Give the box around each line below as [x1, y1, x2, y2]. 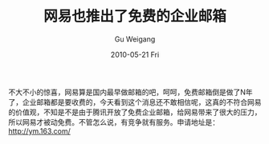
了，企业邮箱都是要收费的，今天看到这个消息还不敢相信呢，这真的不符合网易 [8, 97, 262, 106]
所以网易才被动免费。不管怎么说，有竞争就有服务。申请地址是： [8, 117, 219, 126]
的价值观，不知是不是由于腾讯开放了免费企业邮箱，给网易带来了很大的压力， [8, 107, 262, 117]
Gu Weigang [114, 34, 156, 44]
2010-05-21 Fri [110, 50, 160, 59]
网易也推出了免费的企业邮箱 [43, 7, 226, 26]
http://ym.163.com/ [8, 126, 71, 136]
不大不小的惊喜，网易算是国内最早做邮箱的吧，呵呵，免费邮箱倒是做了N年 [8, 87, 253, 97]
